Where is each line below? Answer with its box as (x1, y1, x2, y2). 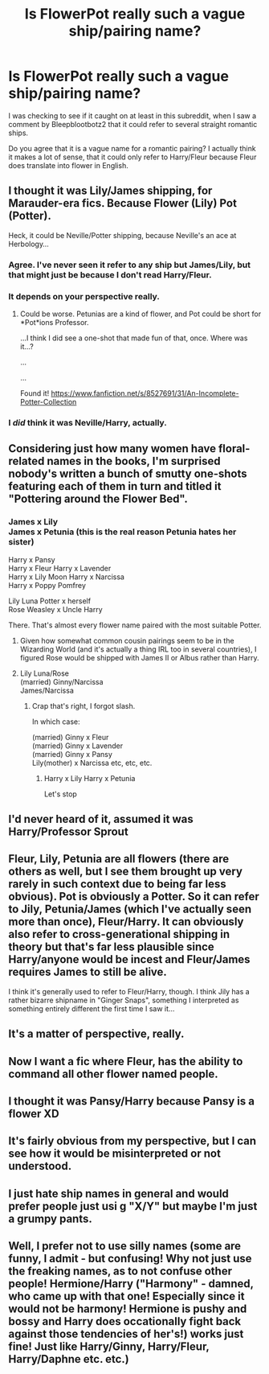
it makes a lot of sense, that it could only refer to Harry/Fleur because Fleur (8, 152, 257, 162)
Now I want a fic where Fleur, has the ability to (8, 1055, 243, 1068)
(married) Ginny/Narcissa (19, 677, 104, 686)
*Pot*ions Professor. (19, 317, 89, 327)
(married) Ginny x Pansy (31, 749, 112, 759)
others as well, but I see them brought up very (8, 865, 243, 878)
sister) (8, 537, 35, 548)
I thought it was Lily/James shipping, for (8, 184, 213, 198)
